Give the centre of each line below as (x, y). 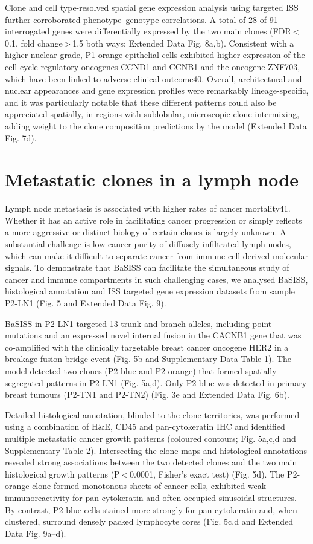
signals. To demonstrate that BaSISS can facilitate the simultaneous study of (147, 267)
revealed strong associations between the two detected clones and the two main (151, 462)
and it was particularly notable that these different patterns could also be (141, 102)
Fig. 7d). (21, 138)
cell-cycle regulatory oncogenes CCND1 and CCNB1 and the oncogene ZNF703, (153, 66)
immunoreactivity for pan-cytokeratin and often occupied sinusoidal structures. (151, 497)
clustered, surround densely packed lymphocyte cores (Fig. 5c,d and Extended (149, 521)
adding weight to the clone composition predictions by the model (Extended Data (156, 125)
